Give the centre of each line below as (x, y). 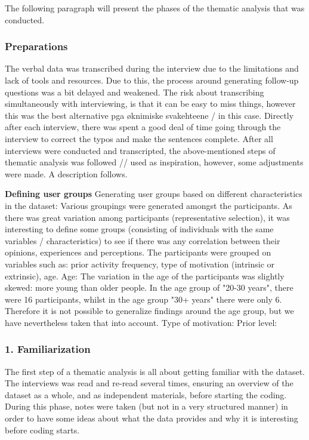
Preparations (36, 46)
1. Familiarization (48, 349)
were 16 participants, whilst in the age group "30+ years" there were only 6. (143, 299)
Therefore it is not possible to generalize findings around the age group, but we (149, 311)
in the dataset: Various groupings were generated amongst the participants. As (149, 205)
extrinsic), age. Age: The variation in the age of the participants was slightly (145, 276)
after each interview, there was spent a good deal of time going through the (143, 127)
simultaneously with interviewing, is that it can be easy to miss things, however (150, 104)
